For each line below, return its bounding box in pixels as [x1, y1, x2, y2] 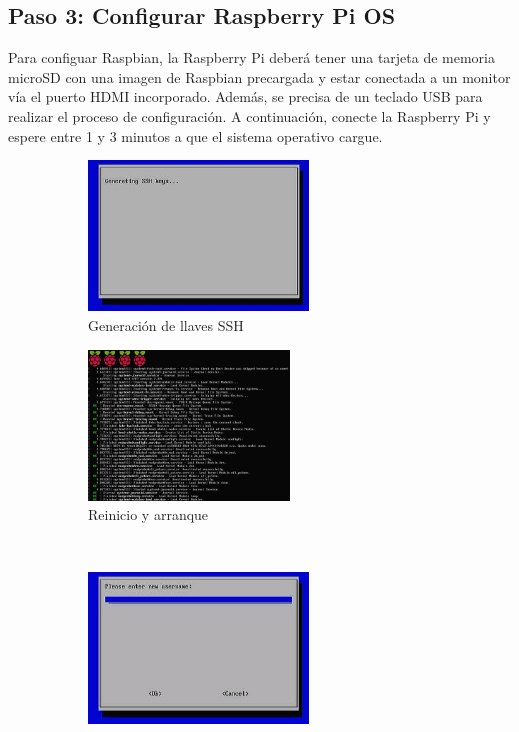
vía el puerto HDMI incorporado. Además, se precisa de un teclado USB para [8, 86, 483, 107]
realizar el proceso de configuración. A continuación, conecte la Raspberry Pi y [8, 105, 491, 126]
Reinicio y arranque [88, 504, 209, 525]
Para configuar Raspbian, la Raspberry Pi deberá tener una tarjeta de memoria [8, 47, 496, 68]
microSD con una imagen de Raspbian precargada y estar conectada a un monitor [8, 66, 511, 87]
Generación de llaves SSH [88, 314, 244, 335]
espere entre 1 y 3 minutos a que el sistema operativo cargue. [8, 125, 383, 146]
